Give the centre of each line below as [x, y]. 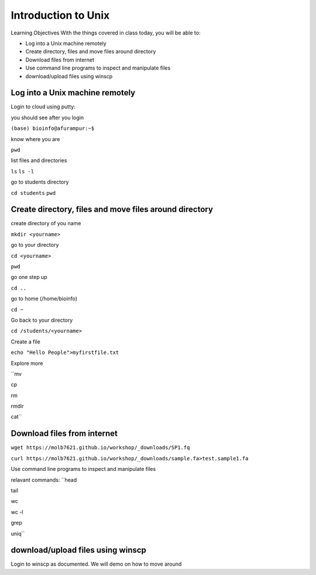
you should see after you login [47, 118]
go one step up [29, 277]
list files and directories [39, 160]
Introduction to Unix [60, 15]
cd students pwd [33, 193]
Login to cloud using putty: [43, 107]
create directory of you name [46, 223]
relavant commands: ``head [44, 480]
